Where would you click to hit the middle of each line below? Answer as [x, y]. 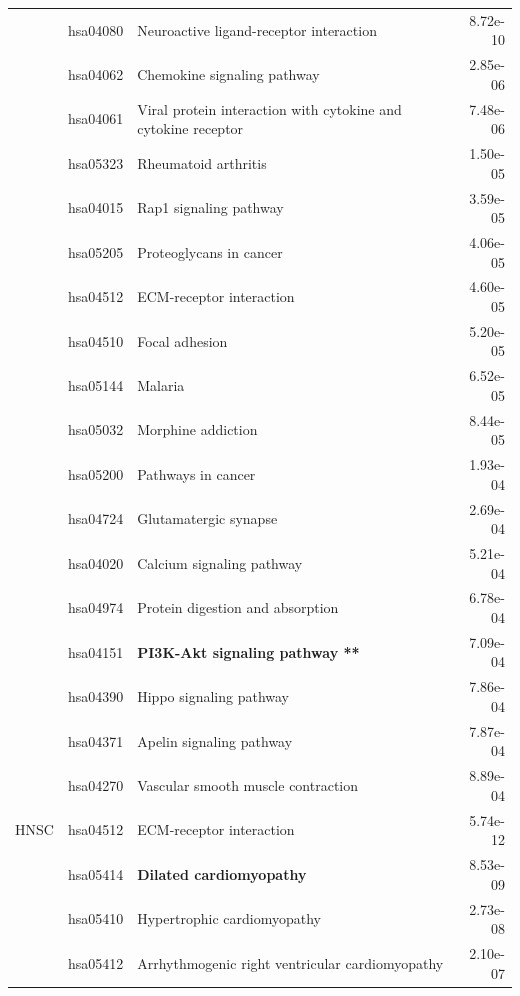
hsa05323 [95, 162]
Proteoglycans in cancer [210, 251]
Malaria [161, 385]
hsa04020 [95, 562]
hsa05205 [95, 251]
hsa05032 [95, 429]
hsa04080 [95, 29]
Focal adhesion [182, 340]
